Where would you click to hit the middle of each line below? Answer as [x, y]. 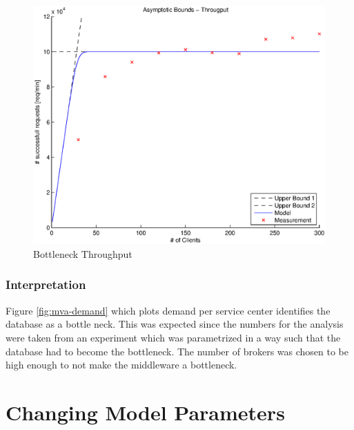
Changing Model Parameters [145, 412]
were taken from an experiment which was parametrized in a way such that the [173, 337]
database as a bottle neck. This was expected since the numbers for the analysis [175, 324]
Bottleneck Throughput [83, 253]
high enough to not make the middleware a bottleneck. [121, 365]
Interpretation [46, 284]
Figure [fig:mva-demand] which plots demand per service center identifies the [168, 310]
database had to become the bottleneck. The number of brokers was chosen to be [177, 351]
